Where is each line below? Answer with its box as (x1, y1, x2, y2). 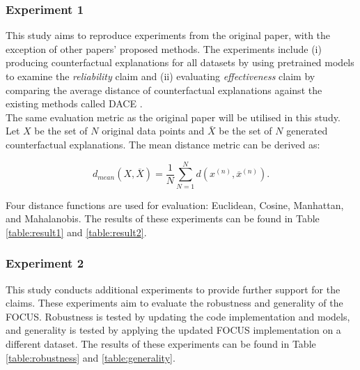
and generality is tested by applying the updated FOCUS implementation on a (6, 323, 341, 337)
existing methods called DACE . (6, 96, 143, 111)
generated (286, 123, 328, 138)
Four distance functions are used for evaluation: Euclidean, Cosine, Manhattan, (6, 197, 344, 212)
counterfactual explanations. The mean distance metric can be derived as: (6, 137, 320, 151)
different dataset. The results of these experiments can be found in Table (6, 337, 316, 351)
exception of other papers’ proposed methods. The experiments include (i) (6, 41, 322, 56)
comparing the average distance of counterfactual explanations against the (6, 82, 322, 97)
